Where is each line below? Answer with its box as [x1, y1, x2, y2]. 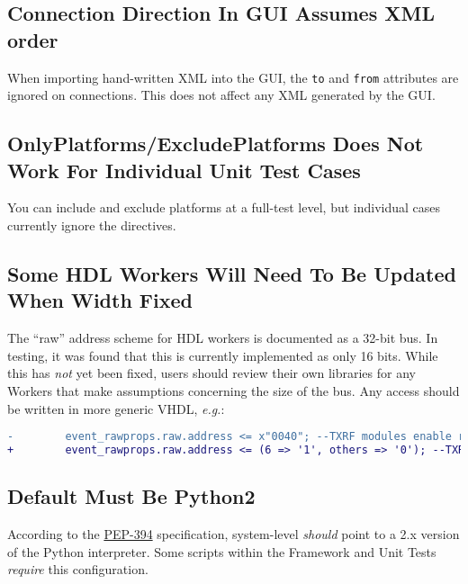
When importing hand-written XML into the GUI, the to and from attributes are [7, 67, 459, 86]
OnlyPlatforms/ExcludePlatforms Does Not [7, 130, 424, 157]
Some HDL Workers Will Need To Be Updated [7, 260, 456, 288]
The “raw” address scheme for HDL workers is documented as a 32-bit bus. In [7, 328, 438, 347]
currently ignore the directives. [7, 216, 176, 235]
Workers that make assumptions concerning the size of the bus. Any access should [7, 382, 460, 400]
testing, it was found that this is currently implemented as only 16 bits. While [7, 346, 438, 364]
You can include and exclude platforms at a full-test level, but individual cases [7, 198, 441, 217]
